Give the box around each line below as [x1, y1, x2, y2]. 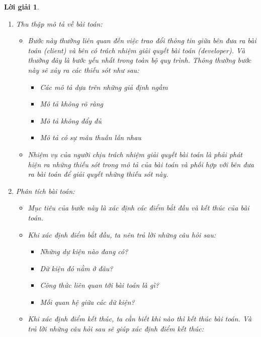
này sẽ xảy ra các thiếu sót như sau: [28, 64, 139, 75]
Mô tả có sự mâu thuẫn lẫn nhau [40, 132, 141, 143]
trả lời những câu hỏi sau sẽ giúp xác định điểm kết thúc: [28, 323, 204, 334]
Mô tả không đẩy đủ [40, 115, 102, 126]
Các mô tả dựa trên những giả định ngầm [40, 81, 168, 92]
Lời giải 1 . [4, 2, 39, 12]
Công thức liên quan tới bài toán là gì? [40, 280, 159, 290]
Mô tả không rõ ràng [40, 98, 104, 109]
